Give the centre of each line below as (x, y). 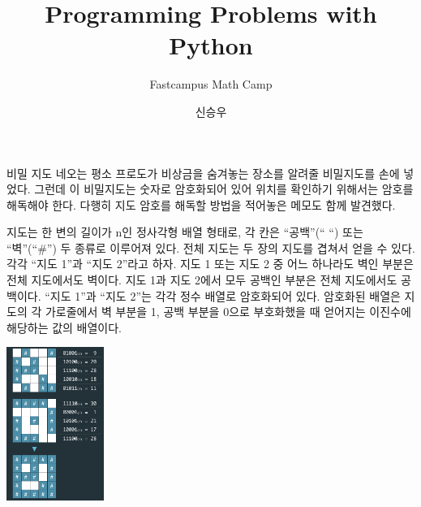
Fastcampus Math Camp (211, 84)
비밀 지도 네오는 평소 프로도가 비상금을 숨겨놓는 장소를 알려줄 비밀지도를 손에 (203, 173)
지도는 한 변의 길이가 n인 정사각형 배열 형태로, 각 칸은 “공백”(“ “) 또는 (185, 232)
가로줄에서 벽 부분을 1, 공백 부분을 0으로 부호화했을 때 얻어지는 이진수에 (228, 312)
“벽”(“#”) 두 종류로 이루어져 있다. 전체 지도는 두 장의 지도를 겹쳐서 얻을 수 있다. (211, 247)
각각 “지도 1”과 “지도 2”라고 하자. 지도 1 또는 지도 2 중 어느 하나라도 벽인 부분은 (210, 264)
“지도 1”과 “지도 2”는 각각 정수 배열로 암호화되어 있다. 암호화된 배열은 (223, 295)
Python (211, 45)
